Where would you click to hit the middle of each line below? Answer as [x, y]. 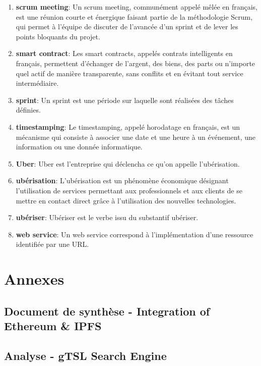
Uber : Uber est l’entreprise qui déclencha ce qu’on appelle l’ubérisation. [128, 163]
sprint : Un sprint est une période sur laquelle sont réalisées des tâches [125, 100]
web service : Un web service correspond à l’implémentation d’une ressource [135, 234]
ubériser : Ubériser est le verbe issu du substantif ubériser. [107, 217]
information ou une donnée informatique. [79, 147]
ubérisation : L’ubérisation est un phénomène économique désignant [122, 180]
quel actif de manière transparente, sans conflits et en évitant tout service [129, 73]
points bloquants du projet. [58, 36]
